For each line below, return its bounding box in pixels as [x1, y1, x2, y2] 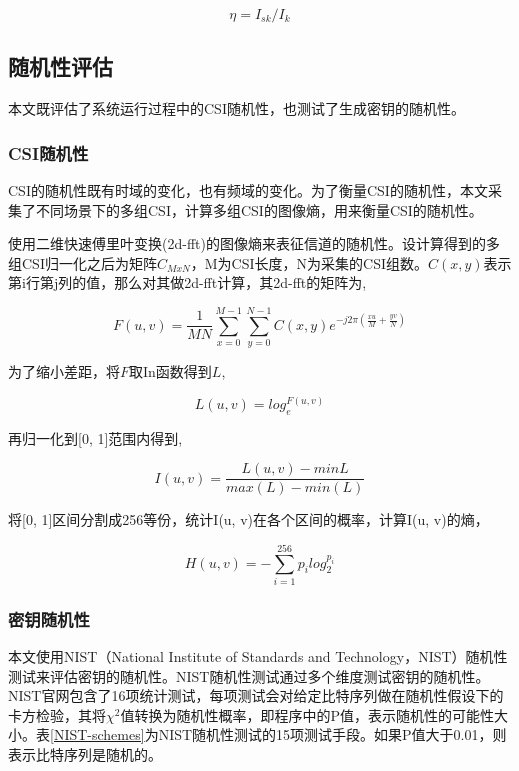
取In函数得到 [129, 361, 212, 382]
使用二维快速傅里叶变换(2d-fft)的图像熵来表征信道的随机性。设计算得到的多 [8, 233, 500, 254]
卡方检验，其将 [8, 704, 106, 725]
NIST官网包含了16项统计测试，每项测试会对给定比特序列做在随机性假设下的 [8, 685, 504, 706]
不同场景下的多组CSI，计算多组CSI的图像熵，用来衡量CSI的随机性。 [35, 199, 483, 220]
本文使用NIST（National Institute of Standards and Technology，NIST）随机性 [8, 646, 508, 667]
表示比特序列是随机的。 [8, 744, 162, 765]
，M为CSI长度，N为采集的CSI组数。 [190, 252, 428, 273]
